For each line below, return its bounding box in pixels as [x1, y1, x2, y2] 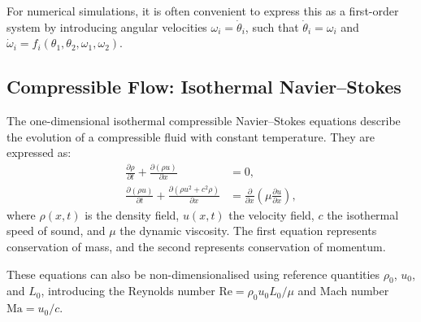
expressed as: [7, 144, 72, 161]
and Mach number [297, 282, 389, 299]
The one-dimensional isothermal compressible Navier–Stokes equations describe [7, 111, 401, 128]
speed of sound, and [7, 222, 106, 239]
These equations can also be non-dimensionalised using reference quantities [7, 265, 380, 282]
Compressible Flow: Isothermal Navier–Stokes [7, 74, 401, 99]
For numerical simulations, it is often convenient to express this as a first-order [7, 2, 399, 19]
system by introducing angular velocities [7, 18, 207, 35]
